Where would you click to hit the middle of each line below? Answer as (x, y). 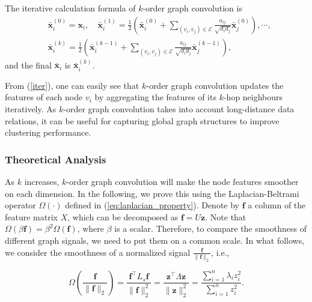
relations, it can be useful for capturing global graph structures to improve (142, 120)
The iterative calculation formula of (70, 8)
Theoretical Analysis (56, 159)
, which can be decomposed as (123, 216)
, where (90, 228)
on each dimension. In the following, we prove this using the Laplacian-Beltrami (152, 193)
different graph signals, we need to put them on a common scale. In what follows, (155, 240)
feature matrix (31, 216)
